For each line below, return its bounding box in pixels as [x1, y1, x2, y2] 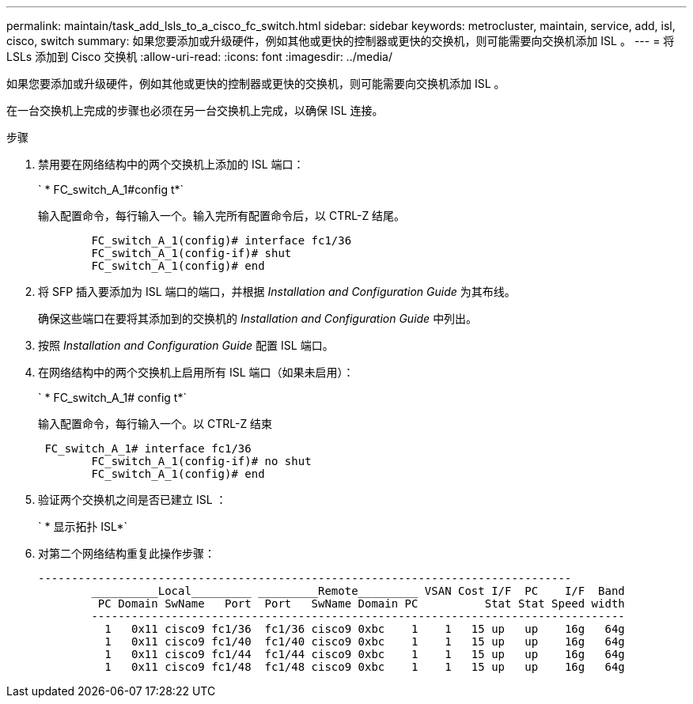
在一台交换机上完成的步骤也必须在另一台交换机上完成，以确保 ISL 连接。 [6, 104, 384, 117]
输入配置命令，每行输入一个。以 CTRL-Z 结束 [38, 417, 273, 430]
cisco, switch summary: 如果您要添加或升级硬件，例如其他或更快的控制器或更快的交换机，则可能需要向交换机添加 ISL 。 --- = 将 [6, 34, 675, 47]
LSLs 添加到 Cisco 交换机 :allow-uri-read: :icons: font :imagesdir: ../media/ [6, 50, 393, 63]
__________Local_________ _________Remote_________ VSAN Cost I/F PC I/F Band [91, 585, 625, 597]
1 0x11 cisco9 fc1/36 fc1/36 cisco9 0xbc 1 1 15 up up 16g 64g [104, 623, 625, 635]
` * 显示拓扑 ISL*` [38, 520, 128, 533]
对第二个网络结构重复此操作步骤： [38, 547, 215, 560]
